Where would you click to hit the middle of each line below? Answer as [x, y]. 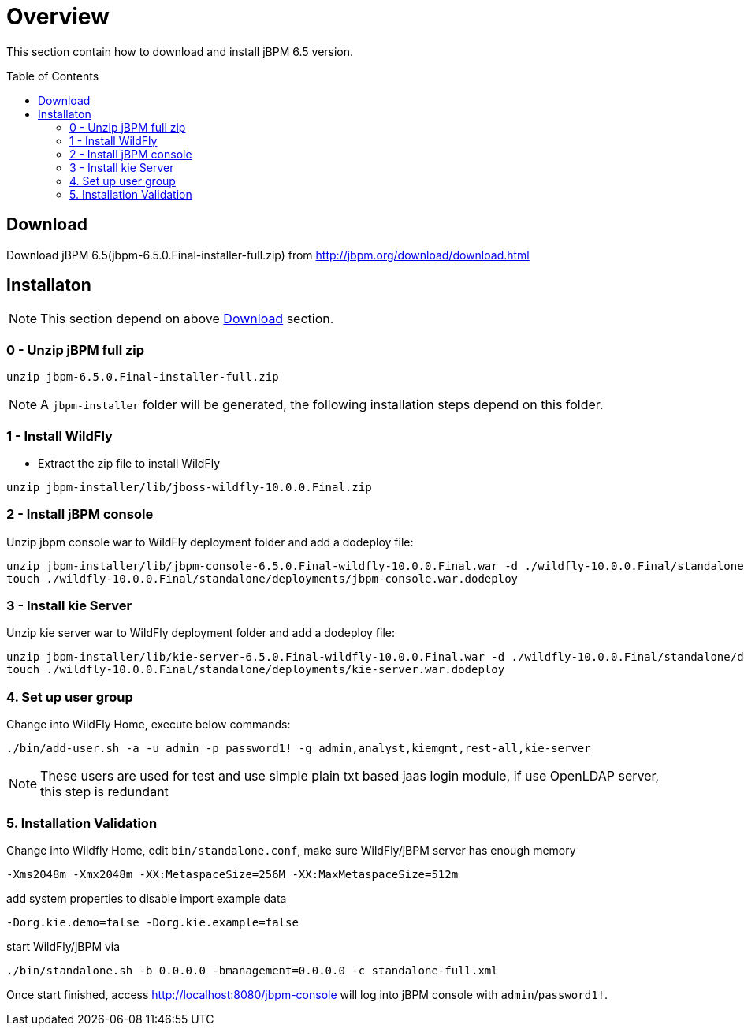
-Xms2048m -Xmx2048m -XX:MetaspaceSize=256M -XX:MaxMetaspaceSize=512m [232, 874]
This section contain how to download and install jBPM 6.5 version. [180, 51]
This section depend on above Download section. [187, 319]
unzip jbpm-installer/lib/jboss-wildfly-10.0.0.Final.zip [189, 487]
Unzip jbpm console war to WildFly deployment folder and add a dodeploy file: [210, 542]
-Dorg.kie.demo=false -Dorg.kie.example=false [153, 922]
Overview [58, 17]
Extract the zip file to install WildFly [129, 463]
